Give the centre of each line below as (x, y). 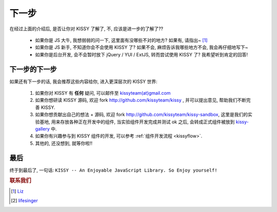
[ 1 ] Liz (17, 191)
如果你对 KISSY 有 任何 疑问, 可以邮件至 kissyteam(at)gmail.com (103, 93)
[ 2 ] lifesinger (24, 201)
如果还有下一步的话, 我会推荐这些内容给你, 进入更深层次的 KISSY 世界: (83, 81)
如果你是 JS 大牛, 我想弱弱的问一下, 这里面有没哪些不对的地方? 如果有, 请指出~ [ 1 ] (121, 40)
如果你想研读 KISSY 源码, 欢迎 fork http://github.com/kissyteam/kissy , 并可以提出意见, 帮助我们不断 (141, 100)
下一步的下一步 (33, 69)
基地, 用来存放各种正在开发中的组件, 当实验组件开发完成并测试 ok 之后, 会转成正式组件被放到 (137, 122)
